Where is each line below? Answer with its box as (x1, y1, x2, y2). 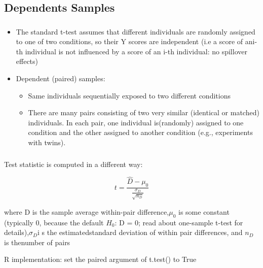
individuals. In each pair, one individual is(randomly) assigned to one (28, 117, 244, 127)
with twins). (28, 137, 66, 148)
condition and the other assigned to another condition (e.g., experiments (28, 127, 253, 138)
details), (4, 227, 29, 238)
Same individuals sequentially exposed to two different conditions (28, 90, 231, 100)
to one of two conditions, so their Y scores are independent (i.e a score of (16, 36, 243, 47)
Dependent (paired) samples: (16, 73, 105, 84)
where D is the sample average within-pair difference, (4, 206, 169, 217)
